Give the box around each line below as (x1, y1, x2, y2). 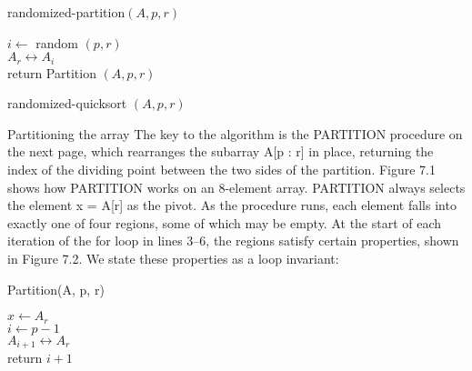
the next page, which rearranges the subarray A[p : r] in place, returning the (7, 142, 434, 161)
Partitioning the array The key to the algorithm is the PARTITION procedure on (7, 124, 463, 143)
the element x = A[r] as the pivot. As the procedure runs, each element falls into (7, 196, 457, 215)
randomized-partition (7, 3, 126, 21)
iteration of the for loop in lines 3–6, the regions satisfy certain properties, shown (7, 231, 459, 250)
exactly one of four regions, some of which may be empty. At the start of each (7, 213, 442, 232)
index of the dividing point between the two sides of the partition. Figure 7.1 (7, 160, 437, 179)
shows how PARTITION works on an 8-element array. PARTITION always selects (7, 177, 466, 196)
